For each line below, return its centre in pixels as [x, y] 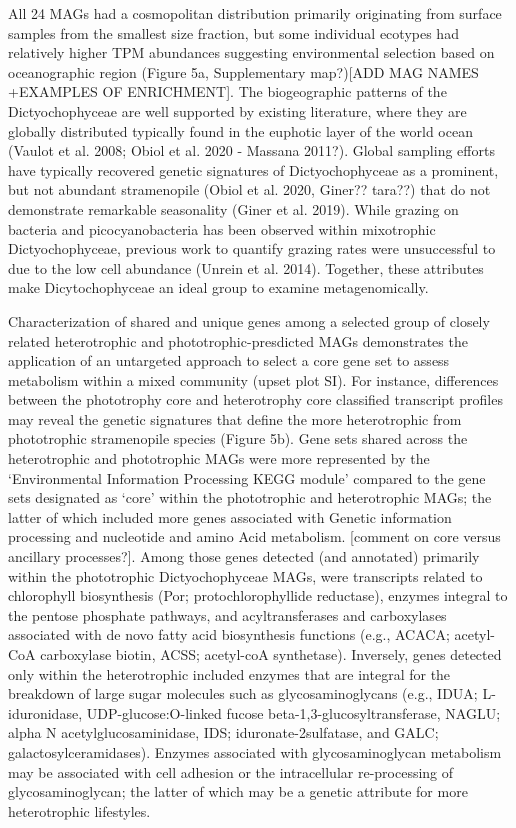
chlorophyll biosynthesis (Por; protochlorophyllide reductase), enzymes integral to [258, 595]
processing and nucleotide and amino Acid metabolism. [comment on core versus [254, 536]
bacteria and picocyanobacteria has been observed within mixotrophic [222, 228]
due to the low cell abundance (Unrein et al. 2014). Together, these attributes [246, 267]
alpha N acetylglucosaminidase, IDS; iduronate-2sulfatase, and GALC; [223, 732]
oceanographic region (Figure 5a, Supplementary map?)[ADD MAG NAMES [243, 71]
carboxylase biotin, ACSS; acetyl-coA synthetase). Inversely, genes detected [271, 654]
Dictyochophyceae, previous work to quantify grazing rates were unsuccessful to [252, 248]
